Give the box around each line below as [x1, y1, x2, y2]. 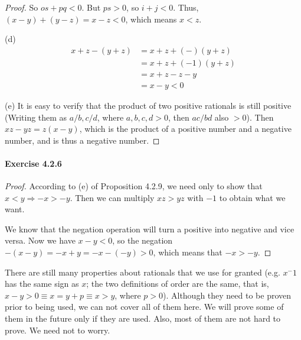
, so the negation [112, 234, 173, 247]
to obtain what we [219, 191, 286, 203]
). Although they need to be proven [162, 289, 292, 301]
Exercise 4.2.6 [5, 157, 62, 169]
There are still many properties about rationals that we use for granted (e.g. [5, 265, 280, 278]
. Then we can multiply [70, 191, 155, 203]
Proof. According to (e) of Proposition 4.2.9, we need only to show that [5, 180, 263, 192]
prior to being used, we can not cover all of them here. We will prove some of [5, 300, 284, 313]
